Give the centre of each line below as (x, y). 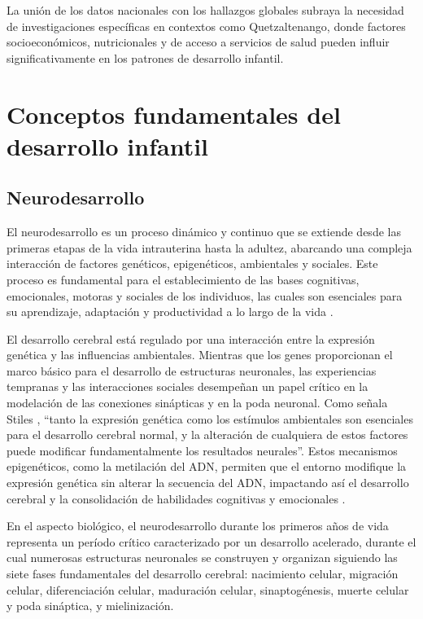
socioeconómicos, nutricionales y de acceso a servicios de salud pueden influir (198, 42)
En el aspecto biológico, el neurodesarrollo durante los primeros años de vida (198, 526)
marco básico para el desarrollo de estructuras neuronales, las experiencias (192, 370)
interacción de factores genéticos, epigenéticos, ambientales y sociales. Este (192, 263)
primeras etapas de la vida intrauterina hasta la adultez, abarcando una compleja (209, 247)
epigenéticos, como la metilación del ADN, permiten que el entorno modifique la (207, 466)
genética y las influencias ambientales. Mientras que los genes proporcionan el (200, 355)
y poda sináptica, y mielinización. (90, 606)
